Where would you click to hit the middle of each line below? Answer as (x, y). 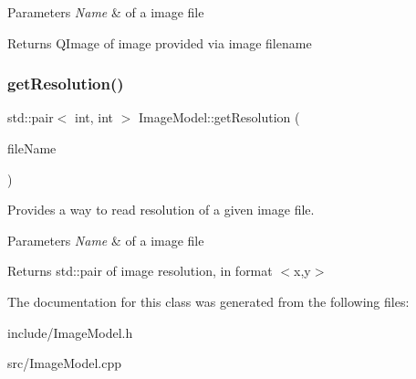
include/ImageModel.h (70, 332)
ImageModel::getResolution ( (219, 117)
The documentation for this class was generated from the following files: (208, 301)
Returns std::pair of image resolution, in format (140, 271)
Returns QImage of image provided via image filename (160, 42)
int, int (94, 117)
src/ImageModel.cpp (64, 363)
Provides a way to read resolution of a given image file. (161, 210)
